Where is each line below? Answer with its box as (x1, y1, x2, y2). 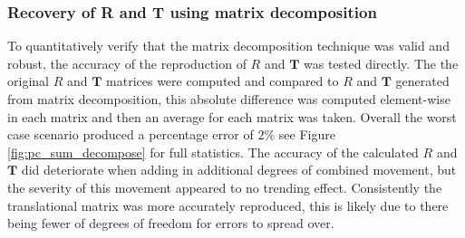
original (7, 71, 49, 90)
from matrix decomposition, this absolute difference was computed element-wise (7, 90, 450, 108)
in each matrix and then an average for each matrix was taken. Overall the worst (7, 107, 457, 126)
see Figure (278, 125, 335, 144)
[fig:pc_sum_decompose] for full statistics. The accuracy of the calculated (7, 142, 419, 161)
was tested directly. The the (304, 53, 459, 72)
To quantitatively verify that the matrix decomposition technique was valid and (7, 36, 450, 55)
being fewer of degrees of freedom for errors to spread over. (7, 214, 334, 233)
